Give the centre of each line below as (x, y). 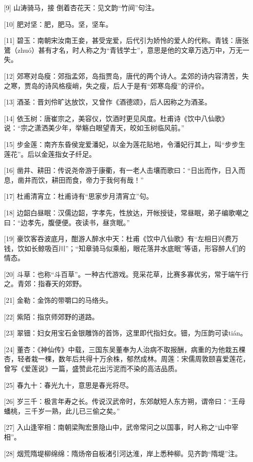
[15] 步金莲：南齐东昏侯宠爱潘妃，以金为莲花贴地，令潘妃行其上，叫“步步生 (125, 144)
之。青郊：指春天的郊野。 (45, 283)
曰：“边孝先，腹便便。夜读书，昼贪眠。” (67, 222)
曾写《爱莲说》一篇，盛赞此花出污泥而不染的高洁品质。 (93, 368)
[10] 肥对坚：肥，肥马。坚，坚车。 (58, 24)
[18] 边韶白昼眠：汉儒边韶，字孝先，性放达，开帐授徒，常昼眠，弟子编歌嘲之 (126, 212)
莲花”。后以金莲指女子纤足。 (50, 154)
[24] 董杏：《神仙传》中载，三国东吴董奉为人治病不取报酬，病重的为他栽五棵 (125, 349)
